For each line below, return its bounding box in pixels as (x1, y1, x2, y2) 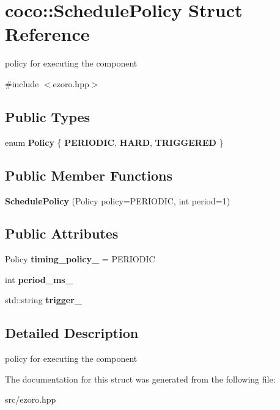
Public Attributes (5, 224, 119, 243)
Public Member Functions (5, 165, 172, 184)
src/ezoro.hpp (5, 393, 56, 406)
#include (5, 77, 39, 90)
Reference (5, 21, 90, 46)
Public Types (5, 107, 90, 126)
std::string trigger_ (5, 293, 82, 306)
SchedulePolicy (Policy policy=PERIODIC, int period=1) (5, 194, 230, 207)
